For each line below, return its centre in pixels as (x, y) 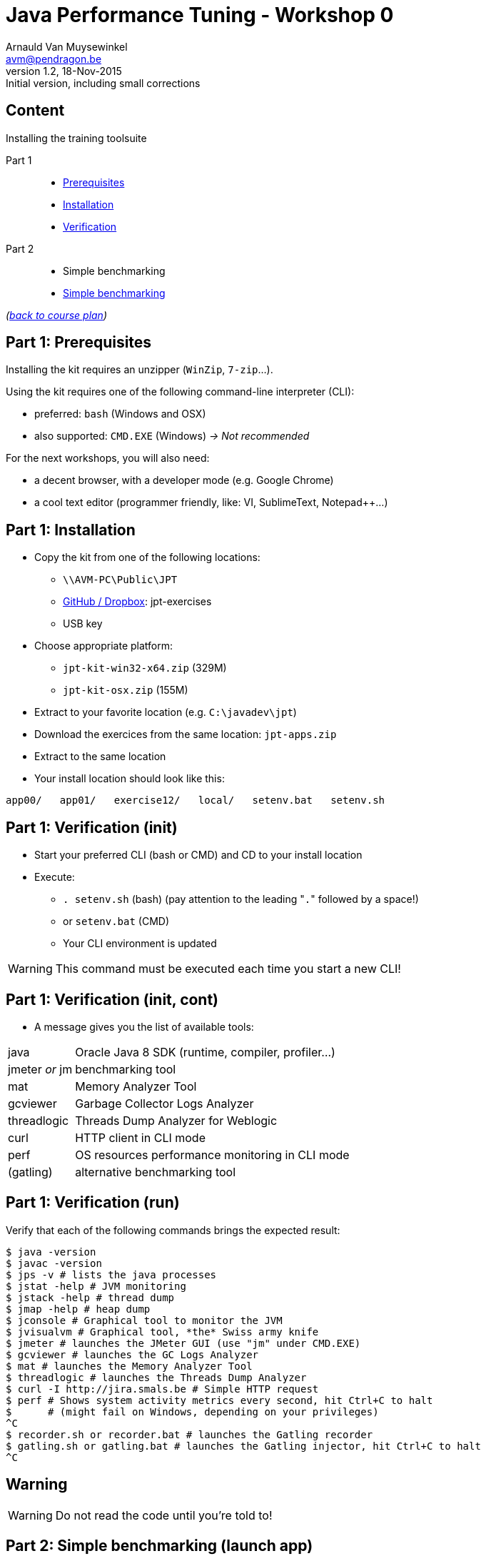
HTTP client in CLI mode (140, 1137)
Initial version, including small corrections (103, 83)
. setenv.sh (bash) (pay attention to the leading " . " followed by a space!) (241, 899)
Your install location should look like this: (130, 779)
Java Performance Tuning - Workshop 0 (200, 15)
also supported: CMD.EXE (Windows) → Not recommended (172, 436)
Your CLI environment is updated (140, 944)
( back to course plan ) (57, 315)
